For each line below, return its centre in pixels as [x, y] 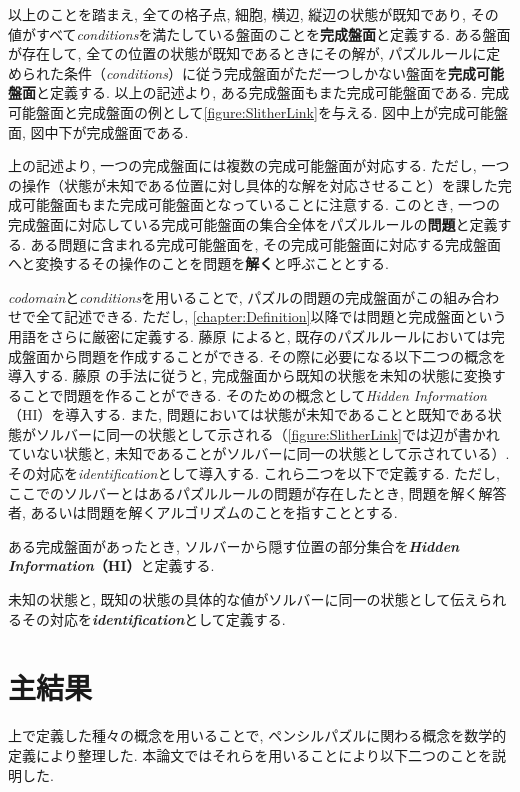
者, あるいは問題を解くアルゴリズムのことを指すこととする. [203, 512]
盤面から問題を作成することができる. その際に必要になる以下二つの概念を [264, 355]
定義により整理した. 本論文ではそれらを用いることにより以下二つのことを [250, 754]
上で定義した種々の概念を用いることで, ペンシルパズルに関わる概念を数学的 [257, 735]
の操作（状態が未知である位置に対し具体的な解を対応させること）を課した [253, 184]
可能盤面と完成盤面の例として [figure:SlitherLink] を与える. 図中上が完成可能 [251, 111]
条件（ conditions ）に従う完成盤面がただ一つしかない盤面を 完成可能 [283, 72]
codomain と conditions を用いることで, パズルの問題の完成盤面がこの [226, 296]
